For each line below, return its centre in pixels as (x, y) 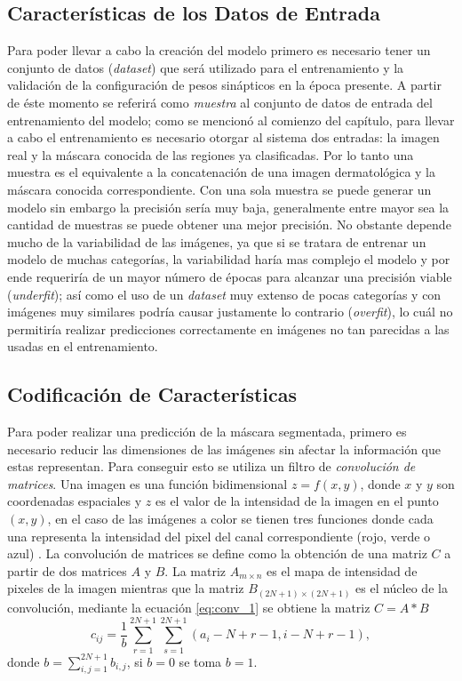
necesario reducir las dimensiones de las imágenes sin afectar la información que (224, 449)
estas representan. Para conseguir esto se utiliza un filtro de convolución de (211, 466)
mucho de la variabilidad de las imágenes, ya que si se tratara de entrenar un (217, 241)
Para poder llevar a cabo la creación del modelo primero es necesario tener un (219, 50)
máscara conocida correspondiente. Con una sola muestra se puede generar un (219, 189)
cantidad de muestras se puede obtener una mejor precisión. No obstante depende (229, 224)
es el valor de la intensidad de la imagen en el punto (297, 501)
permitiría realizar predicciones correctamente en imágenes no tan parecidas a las (228, 328)
